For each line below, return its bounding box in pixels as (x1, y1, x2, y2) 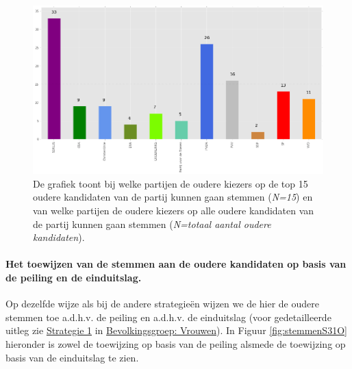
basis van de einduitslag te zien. (5, 350, 139, 364)
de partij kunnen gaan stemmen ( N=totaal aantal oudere (33, 216, 271, 231)
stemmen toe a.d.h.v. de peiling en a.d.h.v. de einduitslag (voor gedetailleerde (5, 309, 331, 324)
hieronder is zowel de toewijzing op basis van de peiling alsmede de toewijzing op (5, 337, 346, 351)
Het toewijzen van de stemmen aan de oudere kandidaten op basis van (5, 257, 347, 271)
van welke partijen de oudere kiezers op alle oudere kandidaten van (33, 203, 314, 218)
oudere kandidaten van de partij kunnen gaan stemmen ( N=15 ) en (33, 190, 313, 204)
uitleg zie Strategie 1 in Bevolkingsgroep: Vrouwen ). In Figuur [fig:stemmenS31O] (5, 323, 347, 338)
